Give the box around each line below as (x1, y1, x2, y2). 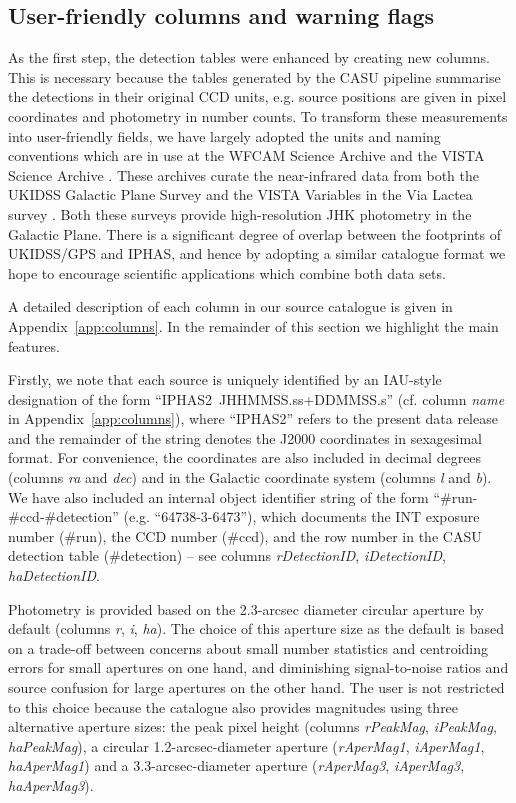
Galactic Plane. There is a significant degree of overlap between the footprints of (8, 223, 501, 244)
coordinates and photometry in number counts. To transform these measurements (8, 105, 508, 126)
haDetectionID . (8, 565, 100, 586)
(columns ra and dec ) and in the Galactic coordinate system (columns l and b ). (8, 467, 492, 488)
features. (8, 335, 60, 356)
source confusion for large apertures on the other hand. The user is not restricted (8, 677, 505, 698)
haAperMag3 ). (8, 774, 94, 795)
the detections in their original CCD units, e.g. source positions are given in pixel (8, 86, 507, 107)
